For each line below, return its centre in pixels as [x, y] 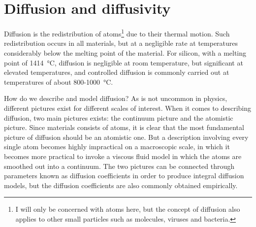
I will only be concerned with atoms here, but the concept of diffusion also [128, 209]
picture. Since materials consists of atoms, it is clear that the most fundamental [124, 127]
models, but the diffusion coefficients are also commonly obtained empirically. [121, 185]
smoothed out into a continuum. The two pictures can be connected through [119, 166]
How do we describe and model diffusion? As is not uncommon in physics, [116, 98]
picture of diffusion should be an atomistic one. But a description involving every [126, 137]
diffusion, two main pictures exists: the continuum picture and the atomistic [119, 117]
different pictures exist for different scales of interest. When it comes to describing [128, 108]
